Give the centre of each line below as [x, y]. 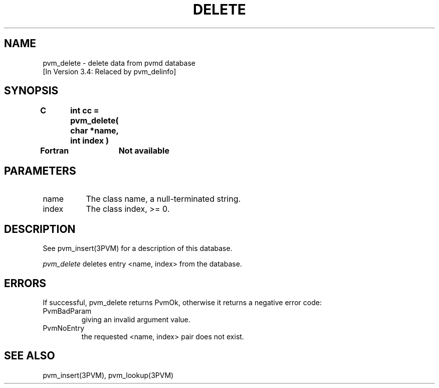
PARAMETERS [40, 171]
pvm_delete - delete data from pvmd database [119, 63]
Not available [144, 151]
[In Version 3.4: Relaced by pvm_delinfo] [109, 71]
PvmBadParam [67, 311]
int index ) [89, 141]
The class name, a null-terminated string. [163, 199]
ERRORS [25, 283]
